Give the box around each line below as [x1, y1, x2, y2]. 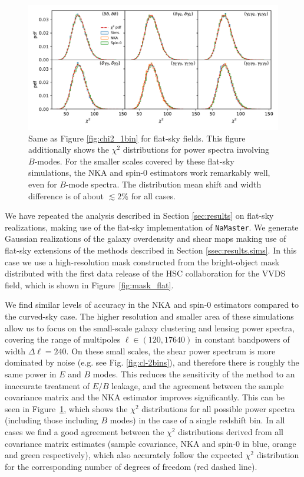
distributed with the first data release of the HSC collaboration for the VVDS [5, 267, 286, 279]
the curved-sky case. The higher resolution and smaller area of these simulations [5, 310, 294, 322]
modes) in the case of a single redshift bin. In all [110, 414, 285, 426]
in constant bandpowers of [194, 333, 290, 346]
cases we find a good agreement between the [5, 425, 164, 437]
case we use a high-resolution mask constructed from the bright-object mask [5, 255, 280, 268]
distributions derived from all [178, 425, 284, 437]
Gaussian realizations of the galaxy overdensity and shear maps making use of [5, 232, 286, 245]
